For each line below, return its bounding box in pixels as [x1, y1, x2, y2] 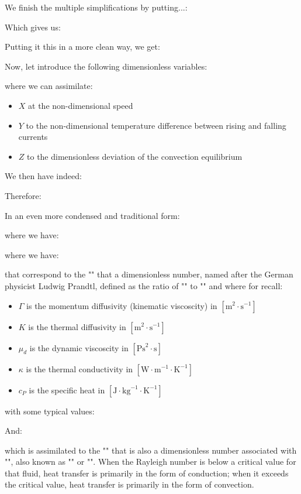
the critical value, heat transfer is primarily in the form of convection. [5, 478, 254, 490]
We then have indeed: [5, 170, 82, 182]
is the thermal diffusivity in [28, 320, 126, 332]
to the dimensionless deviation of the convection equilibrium [27, 150, 243, 162]
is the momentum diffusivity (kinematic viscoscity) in [26, 299, 217, 311]
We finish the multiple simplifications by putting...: [5, 1, 188, 13]
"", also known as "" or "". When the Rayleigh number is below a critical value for [5, 455, 296, 468]
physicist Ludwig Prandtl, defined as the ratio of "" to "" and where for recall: [5, 279, 283, 291]
